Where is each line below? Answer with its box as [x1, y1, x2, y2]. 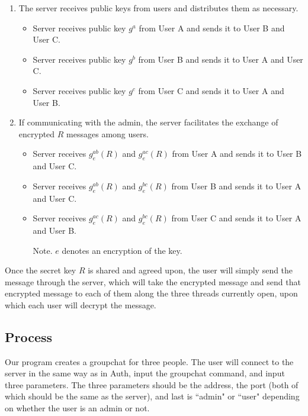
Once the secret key [5, 264, 76, 276]
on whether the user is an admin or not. [5, 402, 150, 414]
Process [5, 327, 53, 346]
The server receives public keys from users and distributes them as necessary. [18, 2, 299, 14]
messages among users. [66, 127, 149, 140]
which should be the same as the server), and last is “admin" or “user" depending [5, 390, 300, 402]
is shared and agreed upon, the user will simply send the [88, 264, 293, 276]
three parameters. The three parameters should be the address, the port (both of [5, 378, 299, 391]
